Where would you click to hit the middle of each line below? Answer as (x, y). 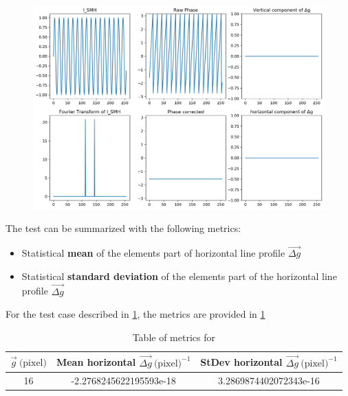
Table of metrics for (174, 337)
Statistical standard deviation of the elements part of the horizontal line (179, 276)
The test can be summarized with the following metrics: (123, 228)
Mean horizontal (96, 362)
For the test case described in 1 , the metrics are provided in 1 (135, 314)
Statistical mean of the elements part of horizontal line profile (153, 253)
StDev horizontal (241, 362)
